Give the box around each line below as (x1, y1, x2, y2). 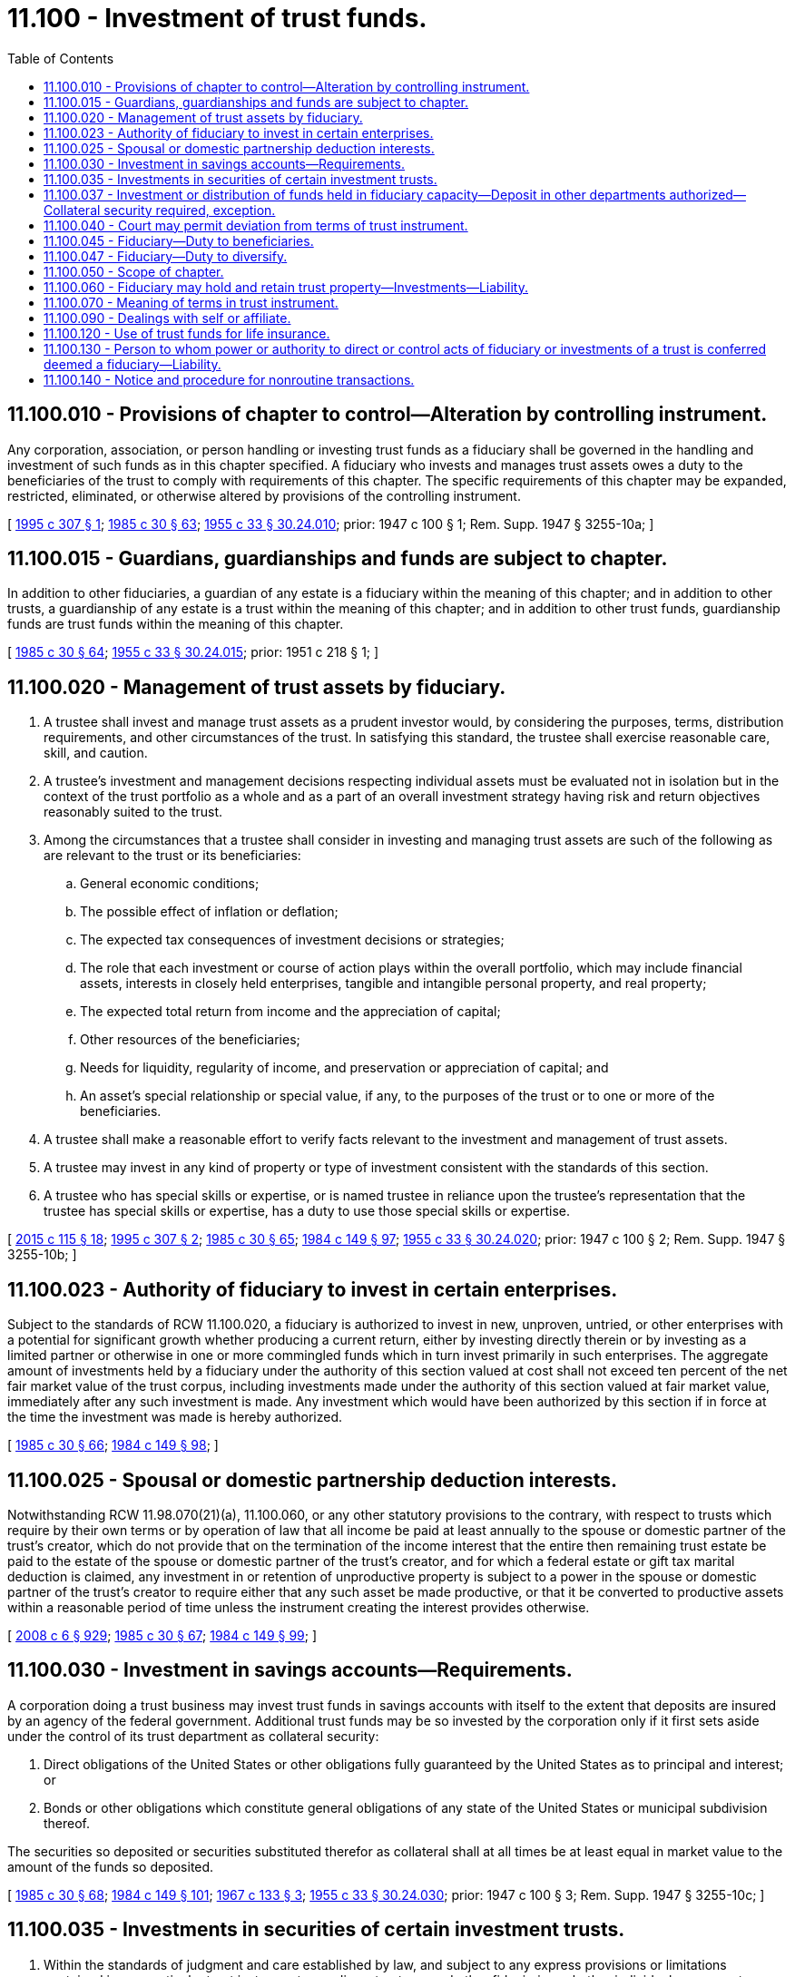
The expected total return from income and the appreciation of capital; (80, 1003, 501, 1020)
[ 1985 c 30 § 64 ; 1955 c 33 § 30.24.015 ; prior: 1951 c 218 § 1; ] (7, 644, 379, 661)
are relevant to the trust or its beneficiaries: (44, 847, 301, 864)
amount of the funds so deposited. (7, 1858, 214, 1874)
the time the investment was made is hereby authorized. (7, 1409, 343, 1425)
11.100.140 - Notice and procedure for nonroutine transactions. (44, 371, 415, 387)
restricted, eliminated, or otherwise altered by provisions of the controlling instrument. (7, 487, 521, 504)
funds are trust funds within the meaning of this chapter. (7, 616, 344, 632)
